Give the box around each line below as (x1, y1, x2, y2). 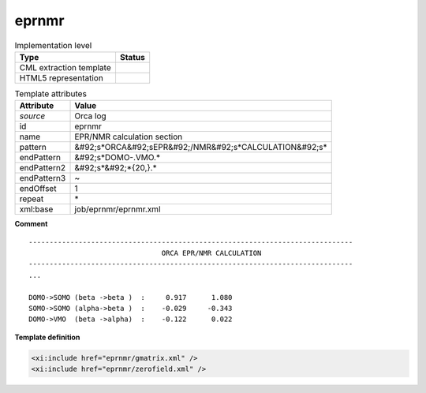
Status (119, 51, 145, 62)
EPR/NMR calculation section (74, 131, 183, 142)
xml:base (19, 204, 54, 215)
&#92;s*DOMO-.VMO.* (74, 152, 161, 163)
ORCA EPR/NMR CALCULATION (161, 249, 262, 258)
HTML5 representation (19, 72, 104, 83)
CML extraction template (19, 62, 111, 73)
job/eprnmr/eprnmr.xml (74, 204, 161, 215)
